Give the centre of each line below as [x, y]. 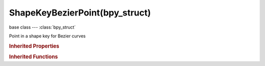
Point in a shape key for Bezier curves [47, 36]
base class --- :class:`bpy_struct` [42, 27]
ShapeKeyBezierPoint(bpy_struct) [80, 13]
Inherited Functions [34, 57]
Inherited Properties [34, 46]
